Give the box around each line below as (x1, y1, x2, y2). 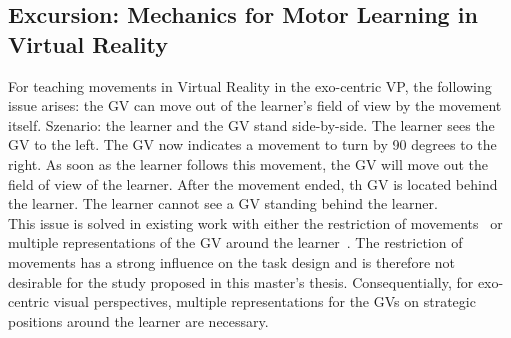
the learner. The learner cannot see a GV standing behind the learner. (8, 193, 438, 214)
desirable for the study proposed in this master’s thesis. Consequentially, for (8, 271, 474, 292)
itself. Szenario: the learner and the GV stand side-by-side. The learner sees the (8, 114, 495, 135)
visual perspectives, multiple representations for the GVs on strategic (53, 291, 476, 312)
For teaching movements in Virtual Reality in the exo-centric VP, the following (8, 75, 492, 96)
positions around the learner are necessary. (8, 310, 269, 331)
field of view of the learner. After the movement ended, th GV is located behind (8, 173, 498, 194)
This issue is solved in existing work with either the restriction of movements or (8, 212, 503, 233)
